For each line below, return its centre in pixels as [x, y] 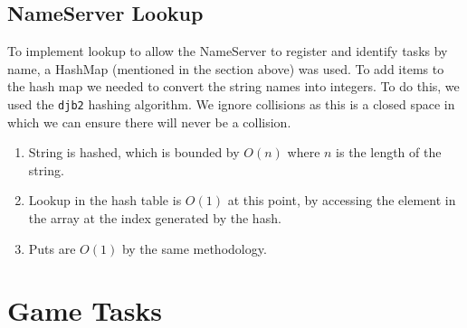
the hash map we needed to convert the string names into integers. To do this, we [233, 86]
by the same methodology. [194, 248]
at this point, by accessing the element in [342, 200]
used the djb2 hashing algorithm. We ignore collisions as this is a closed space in [231, 103]
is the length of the [389, 152]
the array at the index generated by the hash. [155, 218]
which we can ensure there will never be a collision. [149, 122]
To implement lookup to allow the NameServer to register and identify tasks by [228, 51]
